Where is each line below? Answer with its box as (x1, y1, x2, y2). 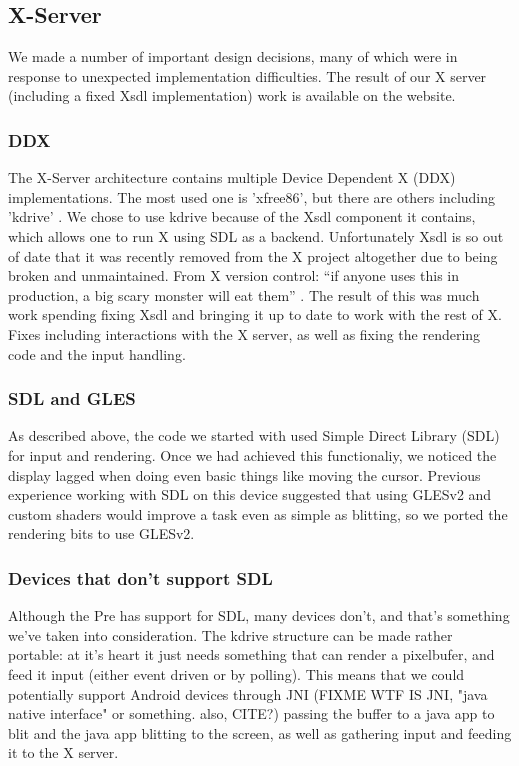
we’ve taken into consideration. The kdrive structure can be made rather (8, 624, 453, 645)
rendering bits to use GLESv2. (8, 523, 195, 544)
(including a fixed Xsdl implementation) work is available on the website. (8, 85, 456, 106)
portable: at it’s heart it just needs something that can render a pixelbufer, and (8, 644, 495, 665)
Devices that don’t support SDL (8, 565, 273, 590)
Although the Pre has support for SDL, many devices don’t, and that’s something (8, 605, 510, 626)
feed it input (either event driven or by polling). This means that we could (8, 663, 465, 684)
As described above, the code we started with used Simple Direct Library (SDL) (8, 425, 500, 446)
